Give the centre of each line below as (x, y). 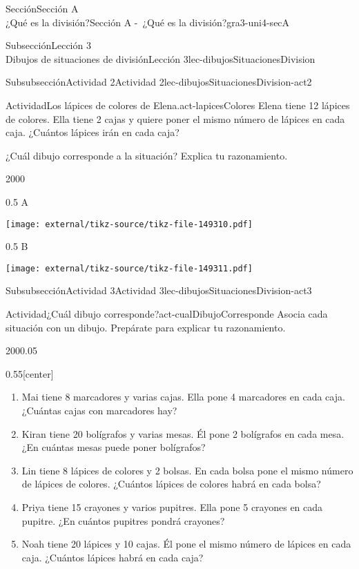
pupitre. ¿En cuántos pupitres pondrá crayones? (123, 520)
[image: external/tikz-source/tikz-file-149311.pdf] (129, 268)
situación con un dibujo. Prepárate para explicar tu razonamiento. (146, 327)
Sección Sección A (42, 8)
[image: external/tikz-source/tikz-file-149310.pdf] (129, 224)
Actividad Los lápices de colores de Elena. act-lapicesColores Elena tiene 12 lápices (178, 105)
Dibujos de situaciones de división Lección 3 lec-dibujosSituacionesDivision (161, 58)
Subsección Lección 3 (48, 45)
